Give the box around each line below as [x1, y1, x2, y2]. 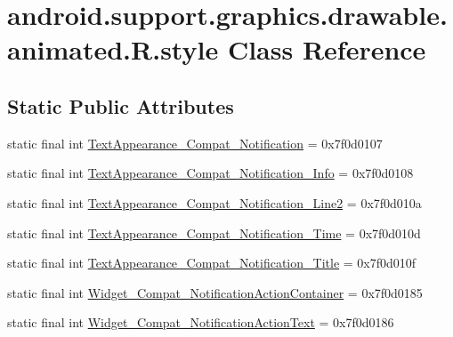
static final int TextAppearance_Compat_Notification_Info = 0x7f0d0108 [7, 164, 414, 182]
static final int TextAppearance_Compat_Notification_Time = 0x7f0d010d [7, 223, 421, 242]
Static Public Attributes [7, 92, 234, 119]
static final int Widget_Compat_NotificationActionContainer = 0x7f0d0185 [7, 283, 423, 301]
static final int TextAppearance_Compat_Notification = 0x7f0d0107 [7, 133, 383, 152]
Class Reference [227, 31, 426, 68]
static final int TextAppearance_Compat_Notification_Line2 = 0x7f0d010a [7, 193, 422, 212]
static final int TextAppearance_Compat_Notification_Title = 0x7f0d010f [7, 253, 417, 272]
